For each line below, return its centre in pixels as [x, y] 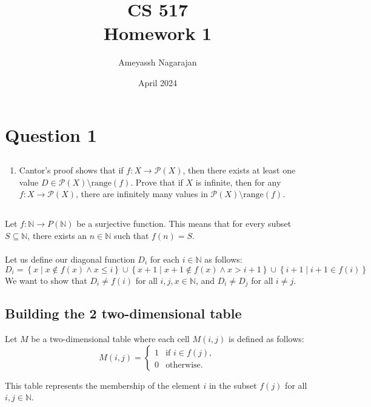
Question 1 [51, 134]
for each [165, 259]
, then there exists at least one [239, 170]
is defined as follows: [266, 339]
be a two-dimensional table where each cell [110, 339]
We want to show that [46, 280]
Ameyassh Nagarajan [158, 62]
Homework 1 [158, 33]
